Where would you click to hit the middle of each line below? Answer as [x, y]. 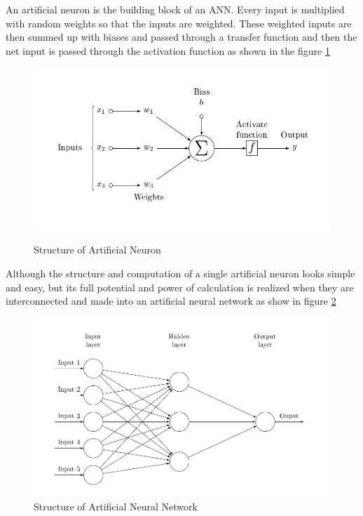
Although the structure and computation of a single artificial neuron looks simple [180, 273]
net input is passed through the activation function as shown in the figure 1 [168, 50]
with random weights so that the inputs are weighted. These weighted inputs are [179, 23]
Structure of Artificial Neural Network [116, 507]
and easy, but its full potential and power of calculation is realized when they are [180, 287]
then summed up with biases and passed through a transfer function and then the [181, 37]
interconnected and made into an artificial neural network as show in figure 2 [171, 301]
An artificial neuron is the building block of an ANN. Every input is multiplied [175, 9]
